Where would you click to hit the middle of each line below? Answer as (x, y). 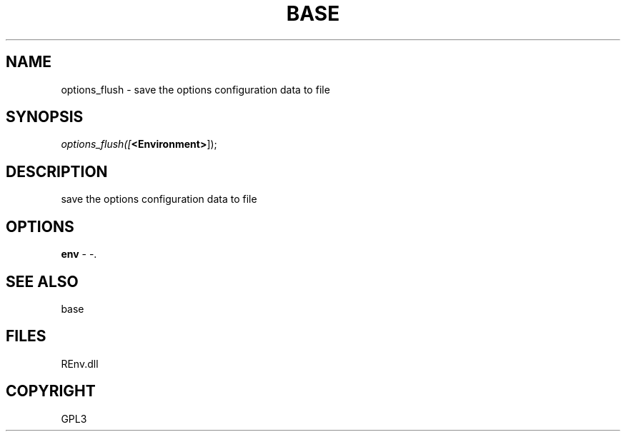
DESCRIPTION (57, 171)
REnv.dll (80, 363)
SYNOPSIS (45, 117)
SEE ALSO (42, 281)
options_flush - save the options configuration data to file (195, 89)
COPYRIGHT (51, 391)
